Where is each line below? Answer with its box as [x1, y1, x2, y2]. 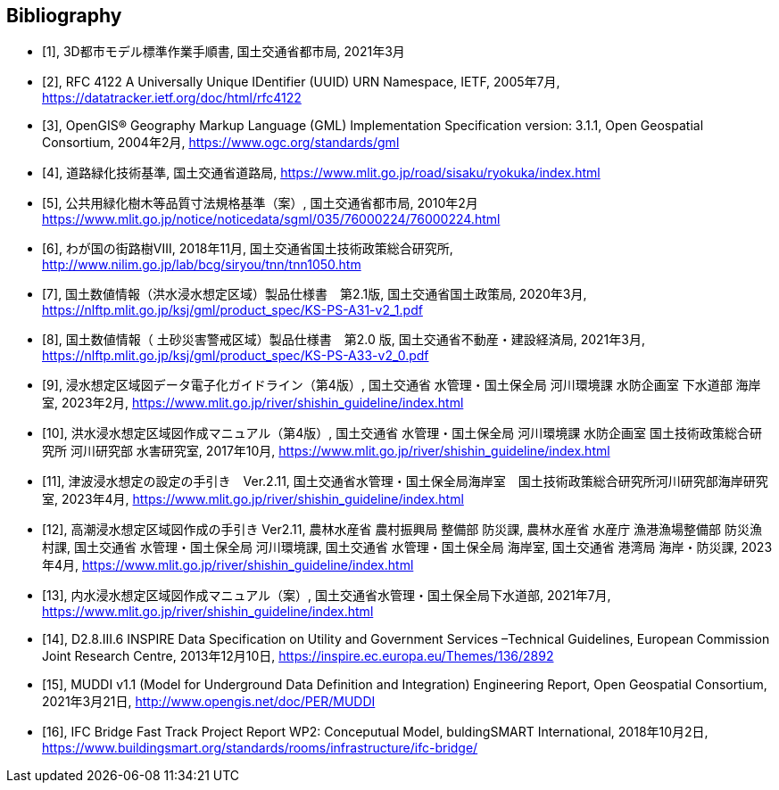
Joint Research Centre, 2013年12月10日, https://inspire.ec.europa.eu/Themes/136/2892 [42, 648, 554, 664]
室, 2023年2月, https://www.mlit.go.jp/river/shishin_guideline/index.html [42, 395, 464, 411]
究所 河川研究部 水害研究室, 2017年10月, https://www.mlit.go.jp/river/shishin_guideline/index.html [42, 443, 610, 459]
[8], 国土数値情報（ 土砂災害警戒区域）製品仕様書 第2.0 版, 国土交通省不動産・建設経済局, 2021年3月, [42, 332, 645, 348]
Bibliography [6, 4, 122, 27]
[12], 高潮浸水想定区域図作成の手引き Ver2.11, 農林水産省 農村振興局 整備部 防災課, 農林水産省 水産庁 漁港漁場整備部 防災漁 [42, 522, 763, 538]
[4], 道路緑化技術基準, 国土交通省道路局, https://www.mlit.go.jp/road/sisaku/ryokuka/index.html [42, 165, 601, 181]
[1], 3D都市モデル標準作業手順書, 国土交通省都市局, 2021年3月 [42, 44, 405, 60]
